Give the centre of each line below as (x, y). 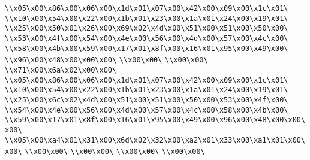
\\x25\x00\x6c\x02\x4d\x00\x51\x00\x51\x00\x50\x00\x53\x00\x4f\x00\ (147, 100)
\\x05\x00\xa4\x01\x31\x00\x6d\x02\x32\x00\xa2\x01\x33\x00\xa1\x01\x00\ (155, 140)
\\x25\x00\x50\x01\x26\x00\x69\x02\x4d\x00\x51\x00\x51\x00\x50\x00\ (147, 28)
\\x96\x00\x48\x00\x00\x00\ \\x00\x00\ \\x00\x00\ (106, 60)
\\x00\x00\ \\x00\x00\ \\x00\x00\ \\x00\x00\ (115, 152)
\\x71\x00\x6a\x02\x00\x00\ (61, 70)
